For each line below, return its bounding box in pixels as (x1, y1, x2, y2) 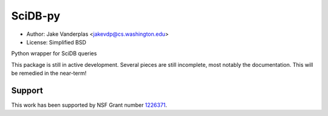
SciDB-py (11, 9, 61, 22)
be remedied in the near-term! (11, 70, 87, 77)
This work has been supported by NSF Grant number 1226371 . (11, 101, 167, 109)
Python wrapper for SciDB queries (11, 50, 97, 57)
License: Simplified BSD (26, 38, 86, 46)
